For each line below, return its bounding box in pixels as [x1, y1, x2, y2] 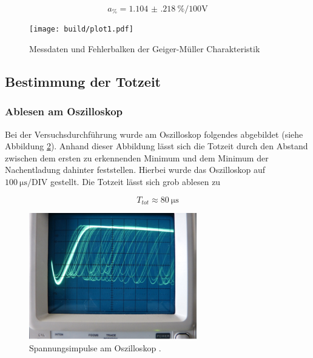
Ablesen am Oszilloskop [5, 104, 123, 119]
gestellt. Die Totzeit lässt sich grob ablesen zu [50, 175, 221, 188]
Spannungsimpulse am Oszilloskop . [29, 341, 161, 354]
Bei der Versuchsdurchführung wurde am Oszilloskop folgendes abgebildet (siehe [5, 127, 303, 140]
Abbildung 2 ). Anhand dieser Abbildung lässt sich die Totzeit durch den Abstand [5, 140, 308, 152]
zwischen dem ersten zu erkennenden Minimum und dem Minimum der [5, 151, 269, 164]
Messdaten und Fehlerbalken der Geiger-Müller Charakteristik [29, 42, 260, 55]
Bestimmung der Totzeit [5, 72, 161, 91]
